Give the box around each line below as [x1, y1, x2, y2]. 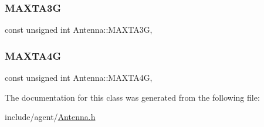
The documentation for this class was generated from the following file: [5, 91, 260, 103]
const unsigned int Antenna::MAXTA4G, [5, 71, 153, 84]
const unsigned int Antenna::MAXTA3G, [5, 23, 153, 36]
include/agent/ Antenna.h [5, 111, 96, 123]
